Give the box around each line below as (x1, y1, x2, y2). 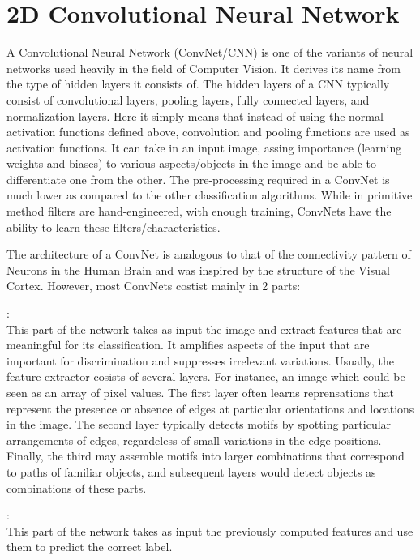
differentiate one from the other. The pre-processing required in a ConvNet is (6, 170, 390, 187)
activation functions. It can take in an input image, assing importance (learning (6, 139, 402, 156)
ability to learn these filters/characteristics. (6, 218, 221, 235)
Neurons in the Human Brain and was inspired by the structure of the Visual (6, 261, 390, 278)
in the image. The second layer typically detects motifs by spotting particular (6, 416, 392, 433)
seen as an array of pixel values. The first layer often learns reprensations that (6, 384, 394, 400)
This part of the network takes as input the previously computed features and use (6, 522, 414, 539)
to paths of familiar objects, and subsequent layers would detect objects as (6, 463, 376, 480)
